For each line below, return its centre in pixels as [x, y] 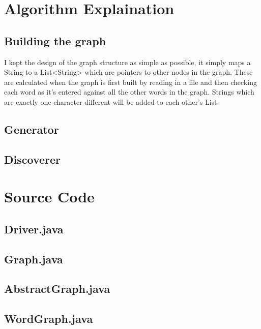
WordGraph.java [49, 319]
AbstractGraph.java [57, 289]
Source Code [49, 197]
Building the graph [55, 40]
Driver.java [34, 229]
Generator [32, 129]
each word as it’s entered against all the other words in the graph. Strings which [129, 92]
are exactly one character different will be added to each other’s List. [112, 101]
